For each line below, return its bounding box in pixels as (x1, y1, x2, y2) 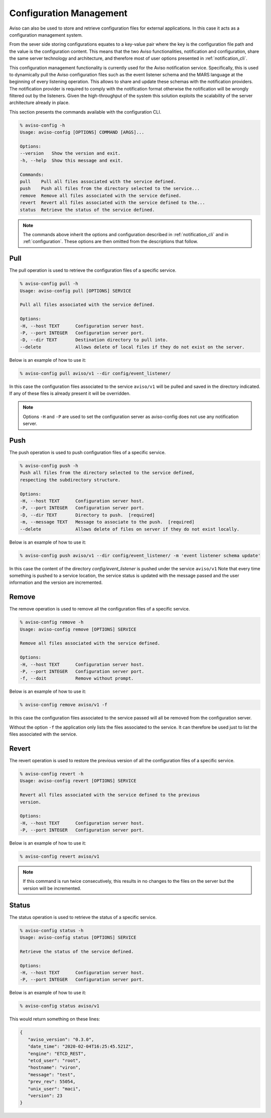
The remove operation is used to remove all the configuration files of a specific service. (9, 606, 190, 612)
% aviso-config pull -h (20, 281, 79, 286)
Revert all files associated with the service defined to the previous (20, 792, 200, 798)
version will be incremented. (23, 885, 81, 891)
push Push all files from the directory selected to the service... (20, 186, 200, 191)
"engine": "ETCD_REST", (28, 1051, 86, 1056)
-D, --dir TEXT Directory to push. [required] (20, 512, 155, 518)
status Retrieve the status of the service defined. (20, 207, 155, 213)
